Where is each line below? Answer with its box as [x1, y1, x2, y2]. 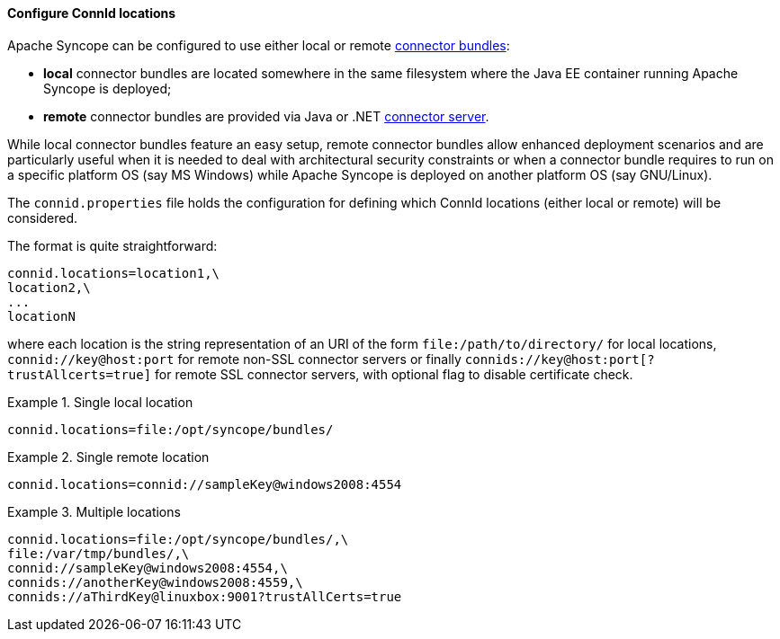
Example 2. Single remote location [7, 448, 210, 465]
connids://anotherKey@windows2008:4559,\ [7, 574, 303, 590]
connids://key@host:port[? [464, 351, 655, 367]
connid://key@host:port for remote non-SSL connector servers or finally [7, 351, 462, 367]
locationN [7, 308, 76, 324]
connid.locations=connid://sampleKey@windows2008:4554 [7, 476, 402, 492]
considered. [7, 209, 77, 226]
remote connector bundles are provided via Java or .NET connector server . [43, 108, 489, 124]
